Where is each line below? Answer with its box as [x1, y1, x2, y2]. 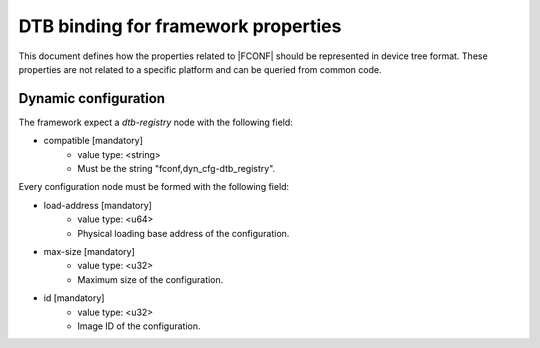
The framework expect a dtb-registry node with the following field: [18, 116, 294, 128]
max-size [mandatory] [43, 245, 135, 257]
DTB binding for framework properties [18, 15, 342, 37]
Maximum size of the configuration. [77, 273, 224, 285]
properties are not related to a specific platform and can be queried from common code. [18, 63, 382, 75]
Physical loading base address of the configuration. [77, 227, 290, 239]
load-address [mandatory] [43, 199, 152, 211]
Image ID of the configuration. [77, 320, 201, 332]
